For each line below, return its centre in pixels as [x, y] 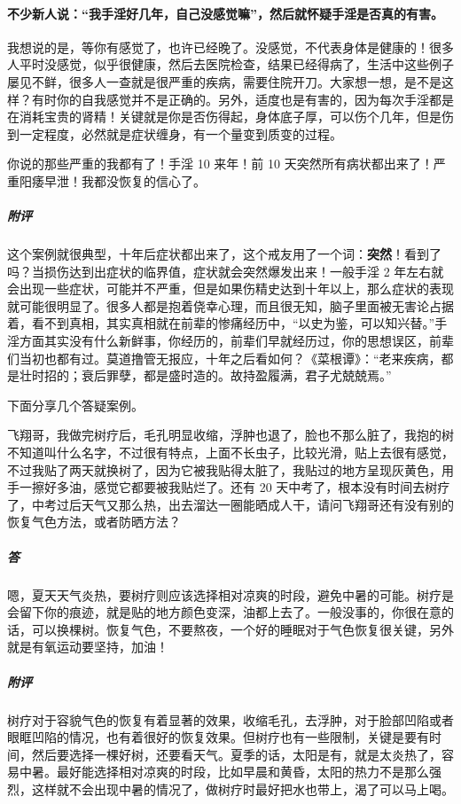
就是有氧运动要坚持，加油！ [88, 647]
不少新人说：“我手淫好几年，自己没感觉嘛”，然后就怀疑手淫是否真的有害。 [225, 13]
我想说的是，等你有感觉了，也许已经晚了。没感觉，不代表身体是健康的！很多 [230, 47]
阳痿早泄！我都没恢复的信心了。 [112, 180]
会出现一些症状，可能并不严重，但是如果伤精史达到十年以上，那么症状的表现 [230, 289]
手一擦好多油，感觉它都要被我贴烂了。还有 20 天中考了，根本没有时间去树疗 [229, 487]
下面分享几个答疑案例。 [75, 405]
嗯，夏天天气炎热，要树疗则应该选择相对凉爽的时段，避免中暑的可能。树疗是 [230, 594]
